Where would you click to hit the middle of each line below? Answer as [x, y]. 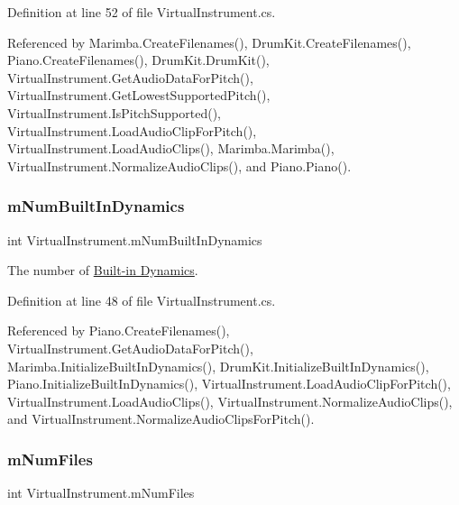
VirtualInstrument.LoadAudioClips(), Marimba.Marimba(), [171, 148]
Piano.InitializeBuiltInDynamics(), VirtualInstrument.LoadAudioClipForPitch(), [229, 384]
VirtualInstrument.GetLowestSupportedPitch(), [139, 95]
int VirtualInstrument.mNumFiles [101, 493]
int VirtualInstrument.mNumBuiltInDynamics [135, 239]
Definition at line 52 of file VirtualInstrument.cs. [142, 12]
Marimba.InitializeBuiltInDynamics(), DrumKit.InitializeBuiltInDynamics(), [218, 366]
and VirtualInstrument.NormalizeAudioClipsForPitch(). [161, 419]
